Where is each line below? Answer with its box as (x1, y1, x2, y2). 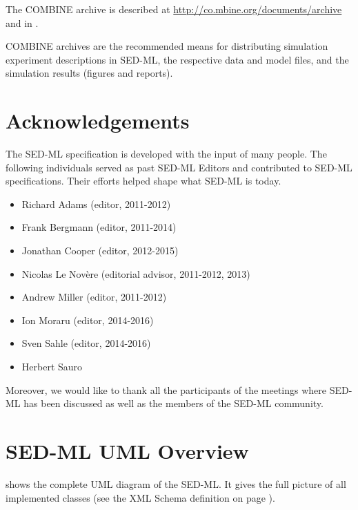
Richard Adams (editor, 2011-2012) (21, 196, 171, 211)
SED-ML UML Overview (6, 437, 249, 464)
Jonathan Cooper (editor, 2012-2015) (21, 243, 179, 258)
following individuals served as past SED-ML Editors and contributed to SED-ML (6, 160, 352, 174)
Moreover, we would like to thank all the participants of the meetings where (6, 382, 327, 397)
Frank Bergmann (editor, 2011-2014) (21, 220, 177, 234)
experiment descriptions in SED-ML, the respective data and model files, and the (6, 52, 349, 66)
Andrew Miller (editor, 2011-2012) (21, 290, 167, 304)
